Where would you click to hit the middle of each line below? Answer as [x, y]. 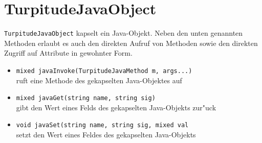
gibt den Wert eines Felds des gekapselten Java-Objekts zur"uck [116, 107]
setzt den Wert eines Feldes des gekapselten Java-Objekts [106, 135]
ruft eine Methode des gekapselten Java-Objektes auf [99, 80]
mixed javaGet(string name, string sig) [86, 98]
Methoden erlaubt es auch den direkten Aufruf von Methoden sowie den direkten [131, 43]
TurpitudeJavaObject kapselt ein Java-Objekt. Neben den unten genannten [124, 33]
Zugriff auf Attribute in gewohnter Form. [68, 53]
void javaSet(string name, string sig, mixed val [102, 125]
